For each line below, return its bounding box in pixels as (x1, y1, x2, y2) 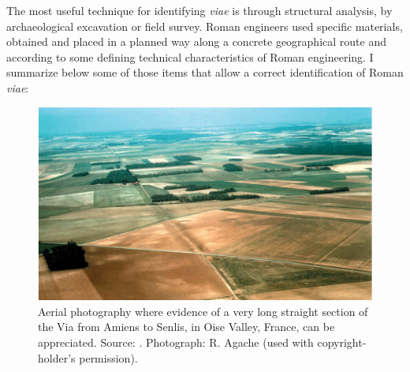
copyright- (317, 334, 367, 351)
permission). (79, 349, 138, 366)
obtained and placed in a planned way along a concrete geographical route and (6, 33, 386, 50)
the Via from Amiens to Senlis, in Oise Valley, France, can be (38, 318, 335, 335)
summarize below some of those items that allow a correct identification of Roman (6, 64, 404, 81)
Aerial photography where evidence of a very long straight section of (38, 302, 368, 319)
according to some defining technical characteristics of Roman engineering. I (6, 48, 374, 65)
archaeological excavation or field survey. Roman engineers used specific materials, (6, 17, 403, 34)
